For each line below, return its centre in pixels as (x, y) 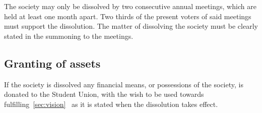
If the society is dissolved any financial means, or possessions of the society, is (124, 84)
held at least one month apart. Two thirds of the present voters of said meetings (128, 16)
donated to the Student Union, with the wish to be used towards (104, 94)
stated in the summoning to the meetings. (69, 36)
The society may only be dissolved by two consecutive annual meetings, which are (130, 6)
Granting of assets (52, 63)
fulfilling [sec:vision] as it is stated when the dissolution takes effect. (111, 104)
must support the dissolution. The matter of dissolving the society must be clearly (131, 26)
